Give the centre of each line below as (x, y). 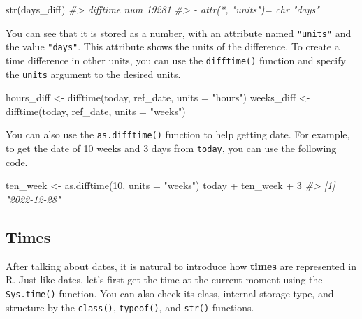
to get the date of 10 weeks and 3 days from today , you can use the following (171, 148)
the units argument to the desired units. (93, 74)
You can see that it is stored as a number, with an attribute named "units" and (179, 32)
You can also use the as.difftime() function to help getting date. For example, (178, 134)
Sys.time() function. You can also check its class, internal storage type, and (170, 293)
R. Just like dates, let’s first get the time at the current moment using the (164, 280)
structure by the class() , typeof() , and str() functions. (130, 307)
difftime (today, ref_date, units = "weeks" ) (96, 111)
